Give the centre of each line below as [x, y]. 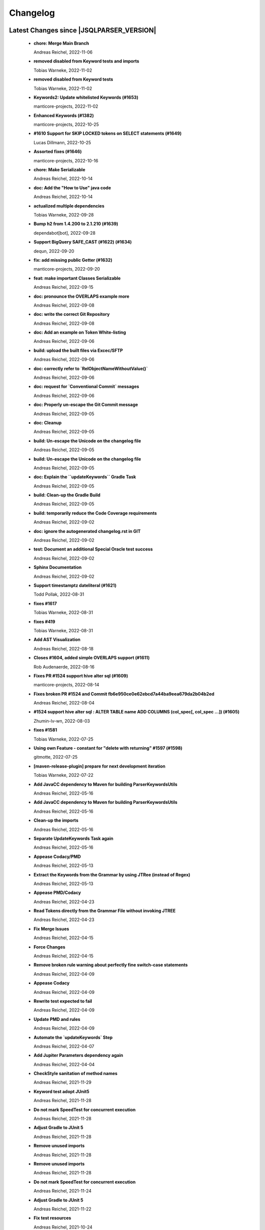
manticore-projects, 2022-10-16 [66, 160]
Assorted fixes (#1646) [58, 152]
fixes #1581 [45, 730]
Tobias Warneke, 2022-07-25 [64, 739]
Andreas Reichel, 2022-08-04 [64, 703]
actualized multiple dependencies [69, 206]
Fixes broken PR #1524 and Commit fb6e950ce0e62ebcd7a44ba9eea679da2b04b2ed [124, 694]
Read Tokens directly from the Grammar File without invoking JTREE [105, 911]
